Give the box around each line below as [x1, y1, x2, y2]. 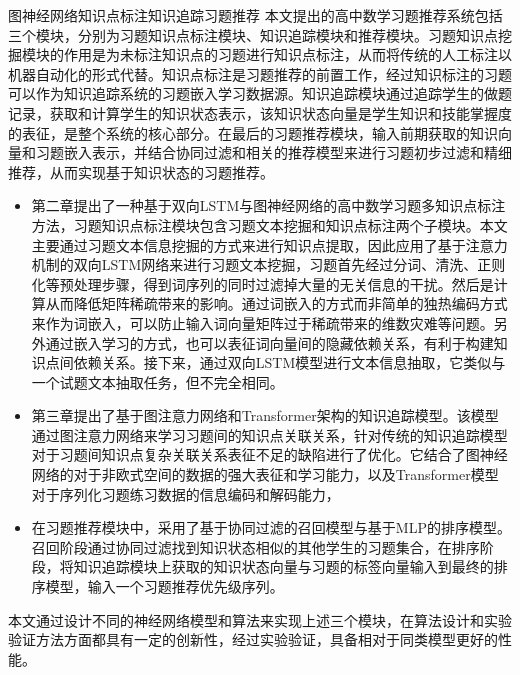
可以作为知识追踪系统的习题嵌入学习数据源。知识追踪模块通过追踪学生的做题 [8, 83, 512, 104]
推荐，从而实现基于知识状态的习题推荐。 [8, 161, 274, 182]
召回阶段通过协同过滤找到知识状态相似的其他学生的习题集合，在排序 [31, 536, 480, 557]
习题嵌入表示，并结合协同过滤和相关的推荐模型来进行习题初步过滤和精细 [35, 142, 512, 163]
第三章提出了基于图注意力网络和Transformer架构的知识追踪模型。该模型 [31, 405, 499, 426]
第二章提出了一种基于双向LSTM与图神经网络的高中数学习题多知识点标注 [31, 195, 506, 216]
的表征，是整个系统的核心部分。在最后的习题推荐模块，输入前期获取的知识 [8, 122, 498, 143]
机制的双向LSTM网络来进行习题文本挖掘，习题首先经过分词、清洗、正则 [31, 254, 506, 275]
